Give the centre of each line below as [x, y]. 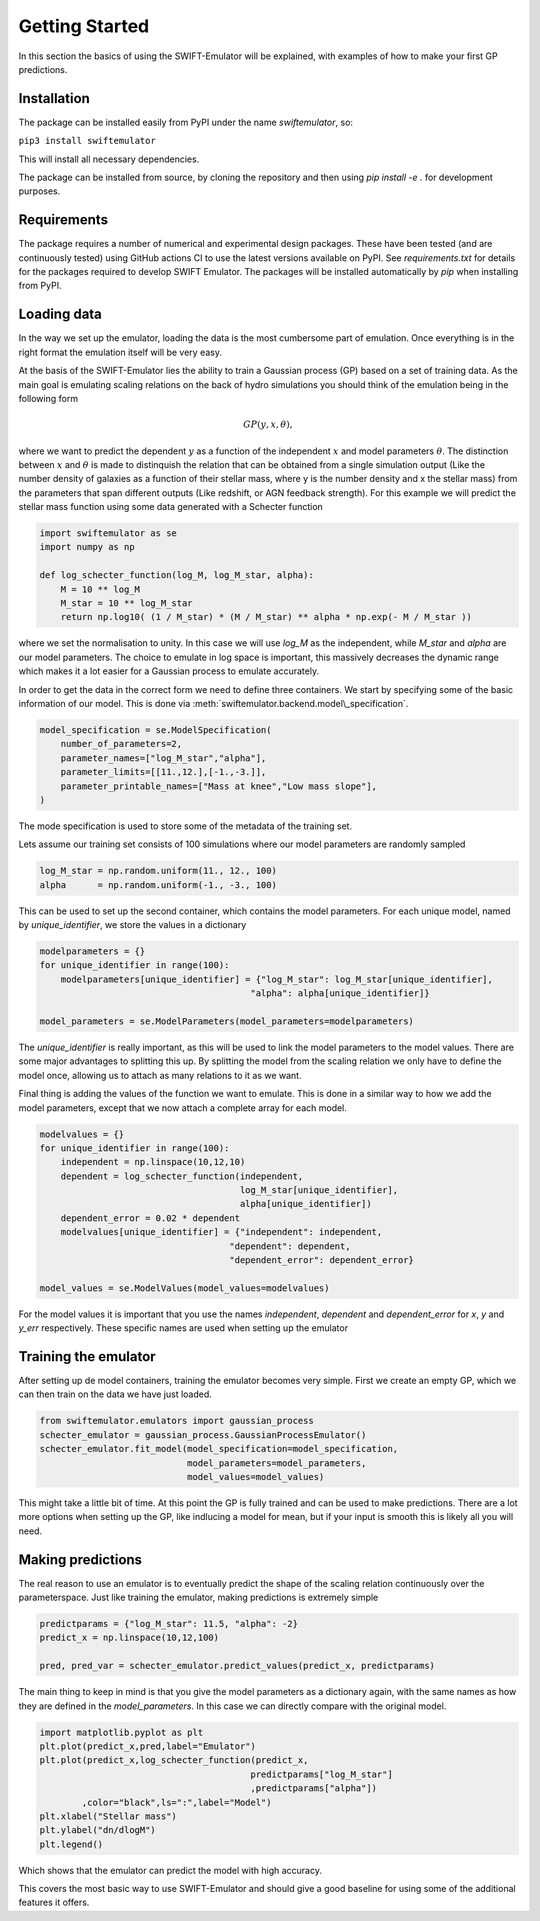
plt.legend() [71, 1844]
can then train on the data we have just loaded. [115, 1394]
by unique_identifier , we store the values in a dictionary [132, 925]
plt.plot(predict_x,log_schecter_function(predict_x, [174, 1760]
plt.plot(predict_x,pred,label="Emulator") [148, 1746]
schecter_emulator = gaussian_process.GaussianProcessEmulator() [203, 1434]
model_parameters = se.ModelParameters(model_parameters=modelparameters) [227, 1021]
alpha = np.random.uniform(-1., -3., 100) [158, 884]
